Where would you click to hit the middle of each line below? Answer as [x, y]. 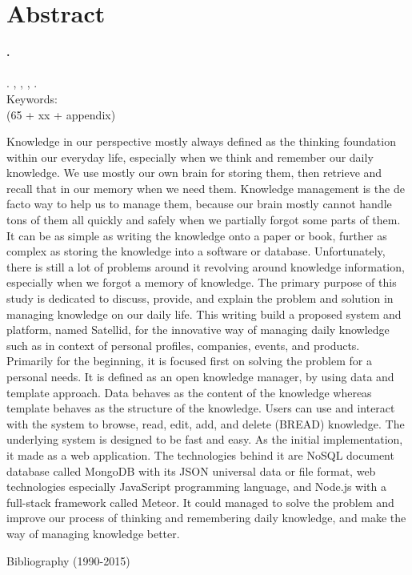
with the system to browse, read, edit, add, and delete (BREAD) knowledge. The [206, 423]
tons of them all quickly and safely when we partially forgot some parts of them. [204, 220]
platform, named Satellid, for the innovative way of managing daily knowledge [198, 330]
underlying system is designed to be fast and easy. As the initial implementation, [205, 439]
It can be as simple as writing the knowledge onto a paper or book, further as [197, 235]
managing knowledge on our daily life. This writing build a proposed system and [204, 314]
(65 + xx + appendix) [61, 114]
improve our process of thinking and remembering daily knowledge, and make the [206, 518]
